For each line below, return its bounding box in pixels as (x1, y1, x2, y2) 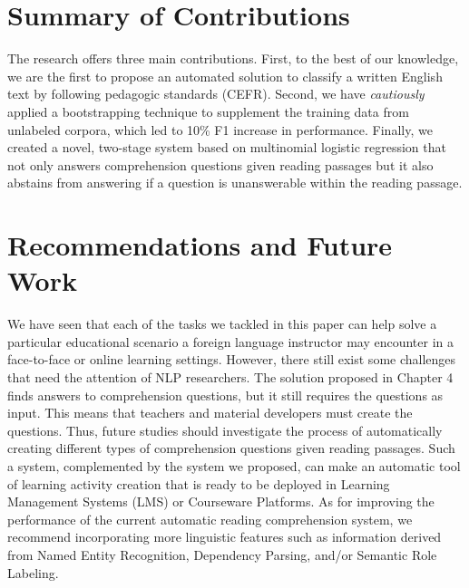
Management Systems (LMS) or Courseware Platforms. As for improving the (7, 492, 435, 511)
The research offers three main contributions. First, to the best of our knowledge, (7, 49, 459, 68)
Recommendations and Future (7, 227, 393, 264)
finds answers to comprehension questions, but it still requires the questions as (7, 385, 444, 404)
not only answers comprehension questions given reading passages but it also (7, 155, 434, 174)
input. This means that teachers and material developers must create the (7, 403, 413, 422)
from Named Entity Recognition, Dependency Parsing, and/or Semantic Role (7, 545, 437, 564)
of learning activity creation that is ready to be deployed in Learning (7, 474, 390, 493)
